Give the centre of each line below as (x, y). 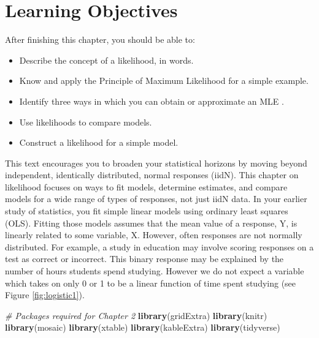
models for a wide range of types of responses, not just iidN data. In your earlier (156, 199)
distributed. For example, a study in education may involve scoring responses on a (159, 246)
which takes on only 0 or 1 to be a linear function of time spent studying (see (151, 283)
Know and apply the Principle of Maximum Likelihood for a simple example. (164, 81)
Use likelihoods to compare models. (86, 122)
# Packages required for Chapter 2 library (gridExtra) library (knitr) (136, 315)
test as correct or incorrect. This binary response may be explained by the (144, 259)
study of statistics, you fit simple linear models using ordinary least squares (147, 211)
